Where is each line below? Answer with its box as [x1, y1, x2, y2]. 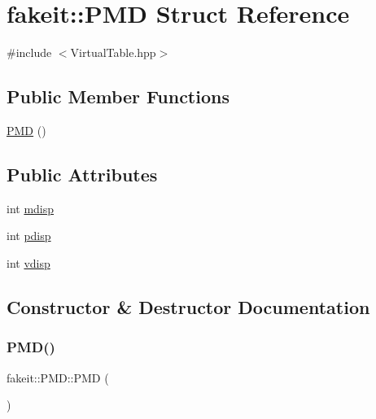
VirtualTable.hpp [70, 44, 156, 61]
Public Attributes [7, 161, 158, 186]
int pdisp [7, 227, 51, 244]
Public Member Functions [7, 84, 230, 109]
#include [7, 44, 52, 61]
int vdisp [7, 254, 50, 271]
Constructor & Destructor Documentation [7, 294, 370, 319]
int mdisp [7, 199, 55, 216]
